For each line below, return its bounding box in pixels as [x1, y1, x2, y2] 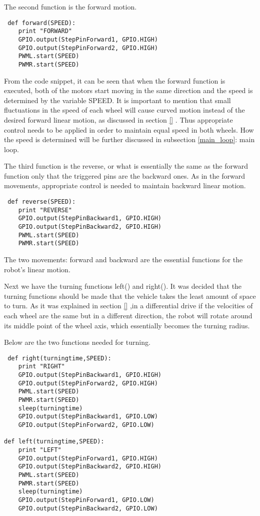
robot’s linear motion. [4, 264, 70, 274]
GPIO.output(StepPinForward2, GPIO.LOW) [18, 421, 154, 428]
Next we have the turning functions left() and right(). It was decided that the [4, 281, 242, 291]
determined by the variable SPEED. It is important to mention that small [4, 95, 231, 105]
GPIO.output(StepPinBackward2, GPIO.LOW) [18, 504, 158, 512]
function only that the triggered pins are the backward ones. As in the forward [4, 170, 245, 181]
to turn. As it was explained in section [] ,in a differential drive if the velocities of [4, 300, 253, 311]
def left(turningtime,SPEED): [4, 438, 104, 445]
